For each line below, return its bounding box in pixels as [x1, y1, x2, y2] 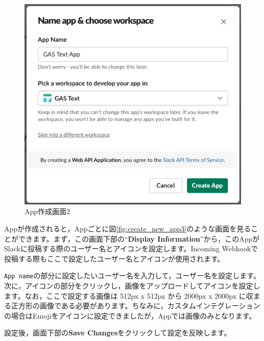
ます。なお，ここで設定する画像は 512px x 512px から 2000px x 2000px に [4, 290, 246, 301]
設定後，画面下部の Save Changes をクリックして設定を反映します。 [4, 327, 231, 338]
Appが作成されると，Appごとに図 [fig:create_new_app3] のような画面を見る [4, 223, 251, 233]
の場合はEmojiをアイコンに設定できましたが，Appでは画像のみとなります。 [4, 310, 256, 321]
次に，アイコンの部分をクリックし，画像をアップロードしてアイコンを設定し [4, 280, 260, 291]
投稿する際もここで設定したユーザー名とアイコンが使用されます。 [4, 253, 225, 264]
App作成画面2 [25, 206, 70, 217]
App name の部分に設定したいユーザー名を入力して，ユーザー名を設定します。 [4, 270, 260, 281]
